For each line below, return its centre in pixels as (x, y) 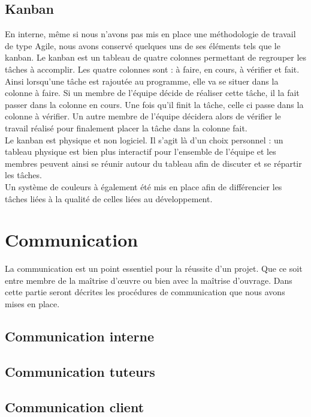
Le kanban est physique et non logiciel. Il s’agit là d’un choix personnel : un (144, 139)
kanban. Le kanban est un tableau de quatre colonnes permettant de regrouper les (156, 57)
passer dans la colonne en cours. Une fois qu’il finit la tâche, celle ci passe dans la (154, 104)
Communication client (75, 406)
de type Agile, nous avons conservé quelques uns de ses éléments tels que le (143, 45)
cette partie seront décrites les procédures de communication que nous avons (145, 292)
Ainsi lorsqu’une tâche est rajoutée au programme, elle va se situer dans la (142, 81)
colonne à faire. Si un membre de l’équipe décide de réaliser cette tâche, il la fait (152, 93)
